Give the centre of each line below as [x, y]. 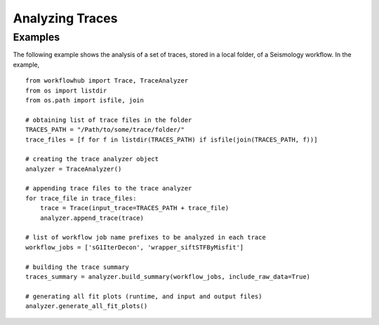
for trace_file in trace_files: [81, 198]
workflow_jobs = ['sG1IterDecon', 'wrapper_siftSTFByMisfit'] [135, 247]
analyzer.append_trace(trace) [92, 218]
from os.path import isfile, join [85, 100]
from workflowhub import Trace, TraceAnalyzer [107, 81]
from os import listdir [66, 90]
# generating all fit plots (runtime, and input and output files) [144, 296]
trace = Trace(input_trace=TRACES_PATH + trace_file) [134, 208]
